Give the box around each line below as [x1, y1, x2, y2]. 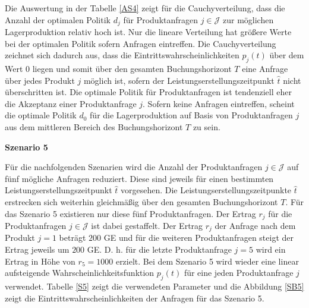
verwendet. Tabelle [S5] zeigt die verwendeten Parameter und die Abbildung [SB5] [5, 280, 304, 293]
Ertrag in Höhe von [5, 254, 75, 267]
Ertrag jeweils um [5, 243, 70, 256]
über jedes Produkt [5, 74, 75, 86]
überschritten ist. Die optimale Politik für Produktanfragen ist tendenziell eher [5, 86, 292, 98]
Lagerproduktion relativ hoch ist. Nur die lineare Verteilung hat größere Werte [5, 26, 292, 38]
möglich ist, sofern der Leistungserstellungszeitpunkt [83, 74, 275, 86]
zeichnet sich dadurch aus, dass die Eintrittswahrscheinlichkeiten [5, 49, 239, 61]
